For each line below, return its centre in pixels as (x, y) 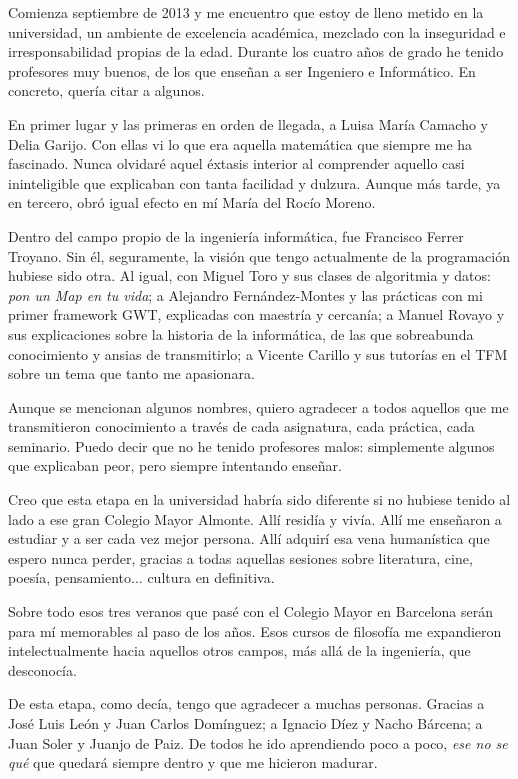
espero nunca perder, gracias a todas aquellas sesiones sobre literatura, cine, (240, 557)
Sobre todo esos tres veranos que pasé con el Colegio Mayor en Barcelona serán (250, 611)
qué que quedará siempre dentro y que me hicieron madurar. (193, 762)
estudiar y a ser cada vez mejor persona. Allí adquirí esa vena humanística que (249, 538)
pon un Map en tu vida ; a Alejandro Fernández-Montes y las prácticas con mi (245, 294)
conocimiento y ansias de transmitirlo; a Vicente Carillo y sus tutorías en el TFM (258, 353)
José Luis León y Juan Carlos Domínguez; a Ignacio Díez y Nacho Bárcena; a (245, 723)
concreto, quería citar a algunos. (106, 90)
